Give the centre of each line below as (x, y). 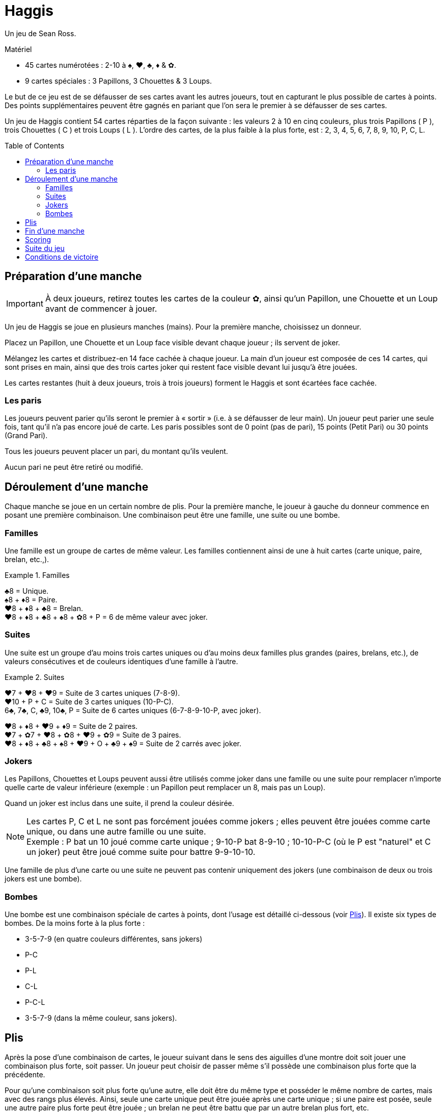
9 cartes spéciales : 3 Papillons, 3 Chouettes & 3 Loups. (118, 81)
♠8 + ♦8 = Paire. (31, 599)
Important (25, 303)
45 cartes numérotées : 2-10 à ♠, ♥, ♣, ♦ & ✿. (101, 65)
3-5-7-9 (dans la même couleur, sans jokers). (101, 1018)
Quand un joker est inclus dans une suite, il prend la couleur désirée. (119, 803)
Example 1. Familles (37, 575)
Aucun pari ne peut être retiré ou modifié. (74, 467)
